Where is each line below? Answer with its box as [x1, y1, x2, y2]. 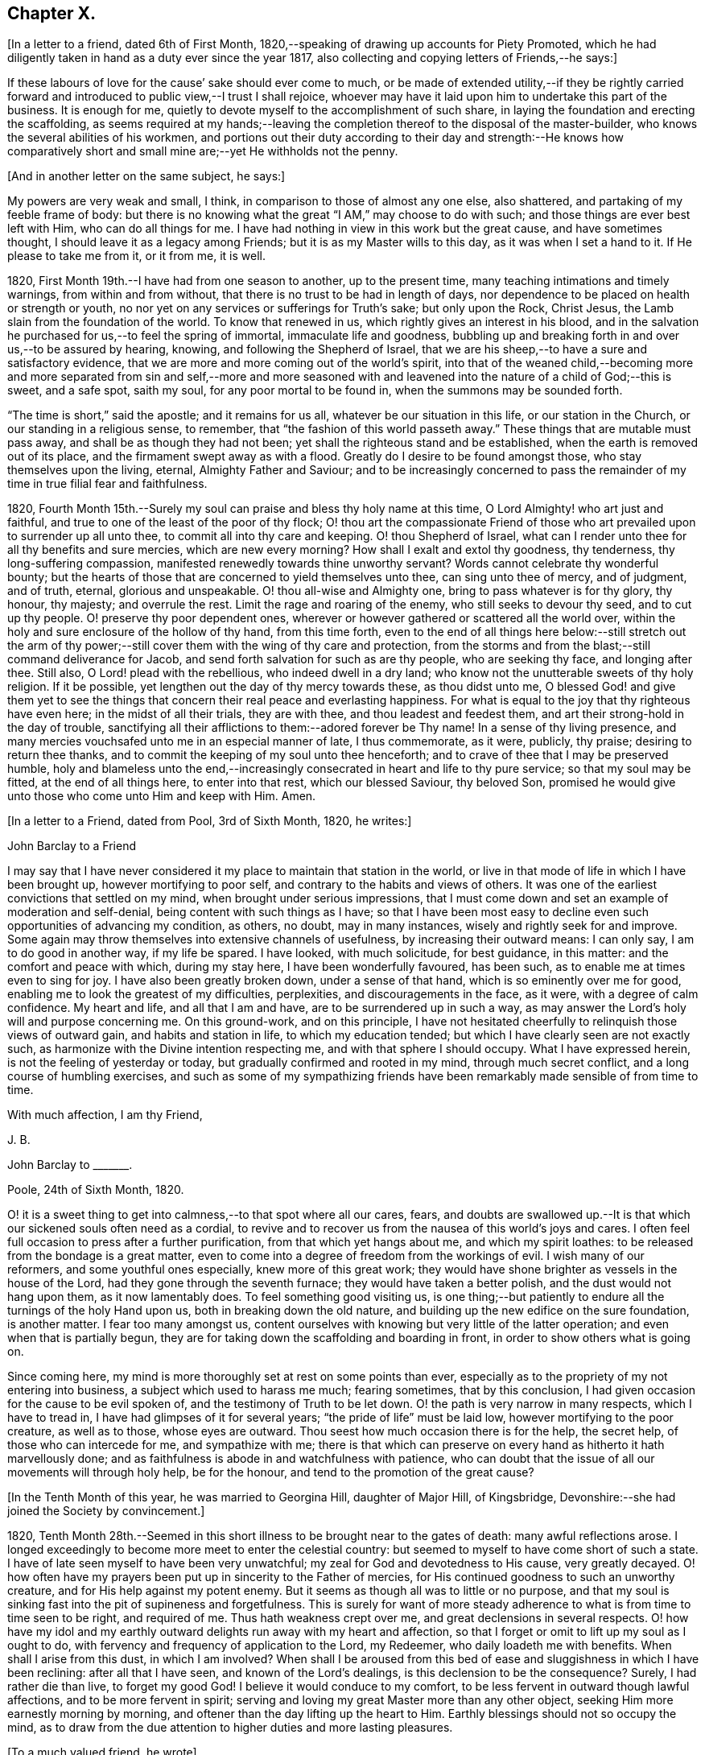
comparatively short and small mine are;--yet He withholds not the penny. [7, 144, 398, 159]
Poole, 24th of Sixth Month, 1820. [7, 1183, 184, 1197]
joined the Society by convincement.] [7, 1504, 205, 1518]
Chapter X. [7, 3, 97, 23]
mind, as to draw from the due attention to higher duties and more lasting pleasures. [7, 1720, 453, 1735]
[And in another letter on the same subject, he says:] [7, 169, 286, 184]
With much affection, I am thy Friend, [7, 1108, 203, 1122]
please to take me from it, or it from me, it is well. [7, 249, 266, 263]
